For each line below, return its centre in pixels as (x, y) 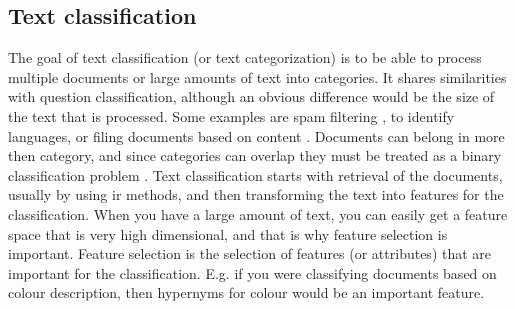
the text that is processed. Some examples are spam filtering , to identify (231, 115)
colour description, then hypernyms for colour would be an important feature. (246, 292)
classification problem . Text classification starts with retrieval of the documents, (255, 174)
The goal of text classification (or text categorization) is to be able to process (245, 57)
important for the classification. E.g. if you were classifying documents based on (252, 272)
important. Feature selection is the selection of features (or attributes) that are (250, 253)
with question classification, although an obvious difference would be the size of (251, 96)
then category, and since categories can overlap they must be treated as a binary (255, 155)
